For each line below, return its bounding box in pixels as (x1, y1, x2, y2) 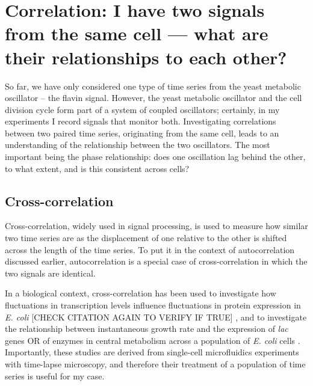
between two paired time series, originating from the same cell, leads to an (5, 126, 279, 139)
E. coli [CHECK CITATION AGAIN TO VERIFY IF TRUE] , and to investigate (5, 310, 307, 323)
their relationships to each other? (5, 44, 287, 69)
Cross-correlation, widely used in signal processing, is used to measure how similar (5, 219, 308, 232)
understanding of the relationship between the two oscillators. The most (5, 138, 270, 151)
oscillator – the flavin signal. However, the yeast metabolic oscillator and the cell (5, 91, 302, 104)
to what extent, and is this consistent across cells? (5, 162, 190, 174)
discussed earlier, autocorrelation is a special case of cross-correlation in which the (5, 255, 308, 268)
